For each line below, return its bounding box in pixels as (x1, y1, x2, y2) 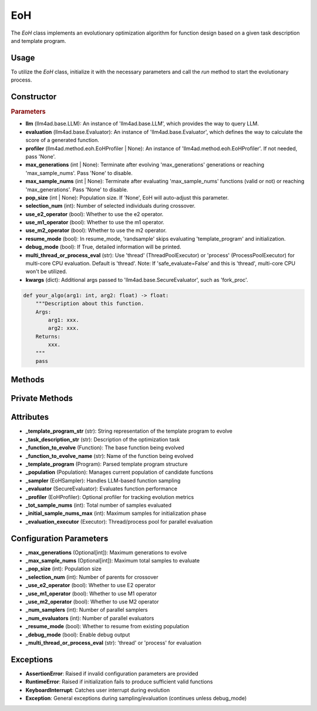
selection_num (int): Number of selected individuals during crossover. (25, 203, 196, 210)
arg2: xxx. (48, 325, 79, 332)
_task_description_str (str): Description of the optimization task (25, 436, 180, 443)
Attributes (11, 412, 49, 422)
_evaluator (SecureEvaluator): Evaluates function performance (25, 485, 177, 493)
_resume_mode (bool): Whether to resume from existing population (25, 623, 190, 630)
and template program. (11, 37, 66, 44)
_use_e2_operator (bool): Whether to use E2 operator (25, 582, 156, 589)
